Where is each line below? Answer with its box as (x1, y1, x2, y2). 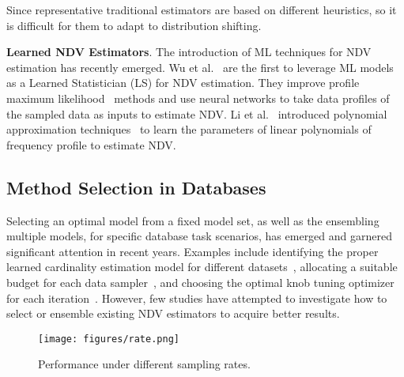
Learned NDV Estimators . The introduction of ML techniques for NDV (6, 43, 372, 60)
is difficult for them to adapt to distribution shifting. (6, 17, 262, 33)
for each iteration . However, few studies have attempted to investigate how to (6, 289, 387, 306)
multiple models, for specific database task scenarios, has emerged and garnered (6, 228, 392, 244)
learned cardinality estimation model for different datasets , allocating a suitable (6, 258, 398, 275)
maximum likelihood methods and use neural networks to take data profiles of (6, 89, 390, 106)
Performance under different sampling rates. (38, 356, 251, 372)
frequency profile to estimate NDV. (6, 136, 176, 153)
